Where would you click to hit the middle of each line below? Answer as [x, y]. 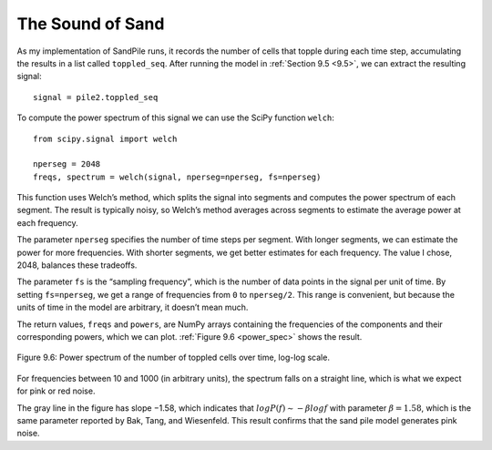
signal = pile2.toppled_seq [96, 97]
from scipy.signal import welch [105, 138]
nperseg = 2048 [67, 164]
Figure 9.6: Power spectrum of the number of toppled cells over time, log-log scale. [173, 358]
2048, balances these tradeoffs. [77, 265]
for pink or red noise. [56, 391]
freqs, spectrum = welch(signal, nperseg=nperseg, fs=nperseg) [177, 177]
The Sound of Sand [91, 24]
